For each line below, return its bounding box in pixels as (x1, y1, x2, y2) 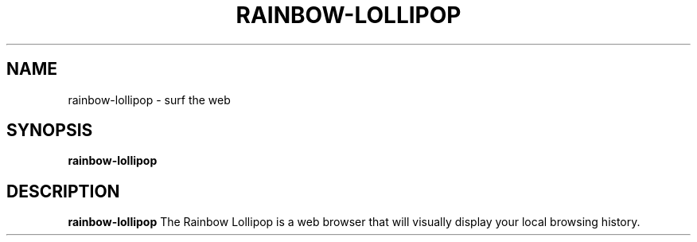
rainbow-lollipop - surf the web (68, 92, 231, 107)
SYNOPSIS (6, 120, 93, 141)
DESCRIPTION (6, 181, 120, 201)
